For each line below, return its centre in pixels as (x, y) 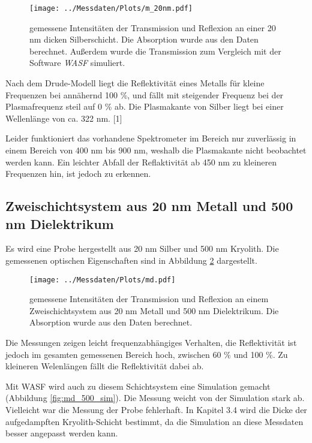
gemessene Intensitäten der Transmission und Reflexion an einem (149, 299)
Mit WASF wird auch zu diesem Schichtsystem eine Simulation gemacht (138, 386)
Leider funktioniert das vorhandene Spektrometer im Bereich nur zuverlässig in (151, 138)
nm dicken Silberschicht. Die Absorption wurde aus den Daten (144, 39)
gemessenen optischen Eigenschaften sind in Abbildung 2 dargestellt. (131, 260)
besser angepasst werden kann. (62, 433)
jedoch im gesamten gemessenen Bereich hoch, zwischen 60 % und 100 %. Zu (147, 354)
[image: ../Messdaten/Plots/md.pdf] (103, 280)
